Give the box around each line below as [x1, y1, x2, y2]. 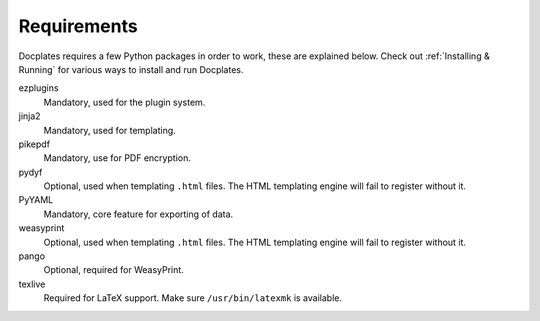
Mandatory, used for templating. [43, 124, 177, 136]
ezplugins [18, 82, 59, 94]
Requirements [18, 15, 139, 37]
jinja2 [18, 110, 41, 122]
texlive [18, 278, 46, 290]
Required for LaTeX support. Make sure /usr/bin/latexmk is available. [43, 292, 342, 304]
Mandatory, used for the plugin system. [43, 96, 206, 108]
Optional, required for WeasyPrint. [43, 264, 184, 276]
